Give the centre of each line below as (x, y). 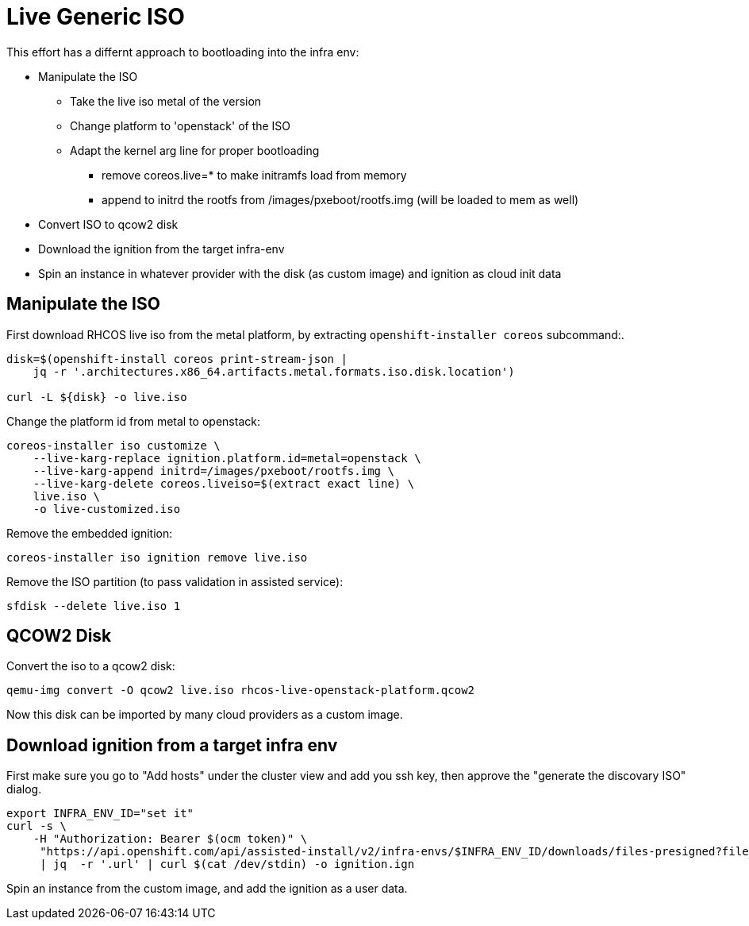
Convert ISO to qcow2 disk (108, 224)
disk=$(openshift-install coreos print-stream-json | (177, 359)
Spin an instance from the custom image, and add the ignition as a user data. (207, 889)
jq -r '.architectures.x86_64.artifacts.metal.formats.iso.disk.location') (274, 371)
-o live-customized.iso (107, 509)
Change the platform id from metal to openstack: (133, 421)
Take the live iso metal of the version (166, 101)
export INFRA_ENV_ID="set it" (100, 814)
